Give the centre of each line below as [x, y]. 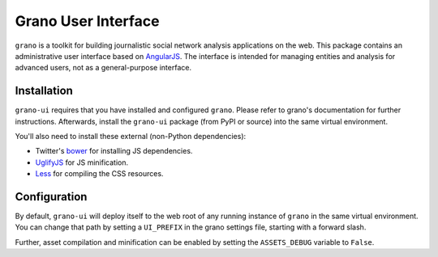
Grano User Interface [87, 21]
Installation [44, 91]
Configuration [51, 197]
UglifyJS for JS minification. [82, 162]
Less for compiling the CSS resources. [99, 174]
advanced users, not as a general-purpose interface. [103, 68]
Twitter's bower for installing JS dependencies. [114, 151]
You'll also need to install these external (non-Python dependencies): [131, 137]
